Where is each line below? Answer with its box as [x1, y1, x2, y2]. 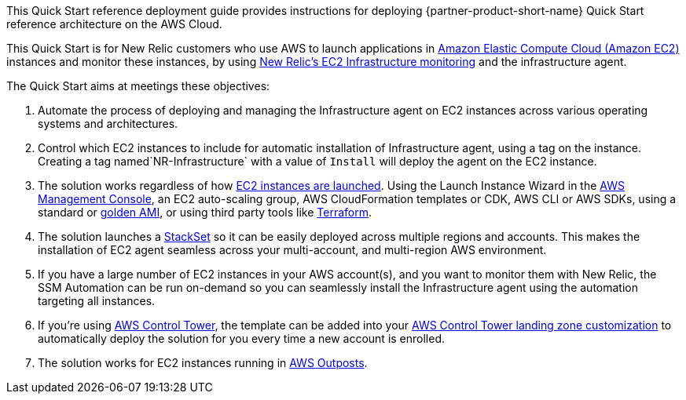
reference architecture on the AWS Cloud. [6, 17, 222, 31]
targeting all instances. [38, 294, 156, 307]
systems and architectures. [38, 117, 178, 130]
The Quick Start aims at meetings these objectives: [6, 79, 270, 93]
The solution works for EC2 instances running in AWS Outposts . [38, 356, 368, 369]
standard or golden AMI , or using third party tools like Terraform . [38, 205, 372, 219]
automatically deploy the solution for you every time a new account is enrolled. [38, 332, 446, 345]
